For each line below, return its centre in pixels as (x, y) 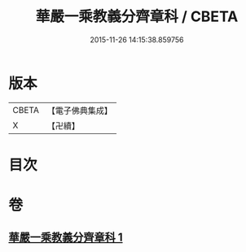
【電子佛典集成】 (79, 111)
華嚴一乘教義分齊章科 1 (66, 238)
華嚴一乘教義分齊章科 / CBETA (137, 17)
